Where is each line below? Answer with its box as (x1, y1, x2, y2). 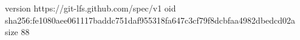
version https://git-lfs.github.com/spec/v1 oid (5, 2, 176, 14)
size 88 (5, 25, 30, 38)
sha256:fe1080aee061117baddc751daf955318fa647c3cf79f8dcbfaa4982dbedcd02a (5, 13, 296, 26)
